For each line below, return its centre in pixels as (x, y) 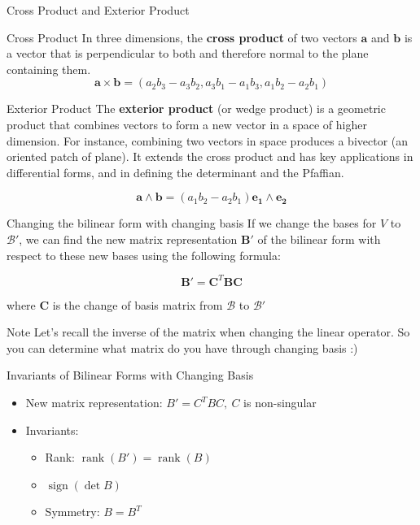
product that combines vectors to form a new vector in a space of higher (187, 124)
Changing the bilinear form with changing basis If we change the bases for (192, 223)
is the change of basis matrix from (138, 304)
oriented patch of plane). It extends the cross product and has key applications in (210, 156)
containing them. (49, 69)
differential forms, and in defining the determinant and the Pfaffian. (175, 172)
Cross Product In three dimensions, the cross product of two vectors (182, 37)
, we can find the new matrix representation (128, 239)
